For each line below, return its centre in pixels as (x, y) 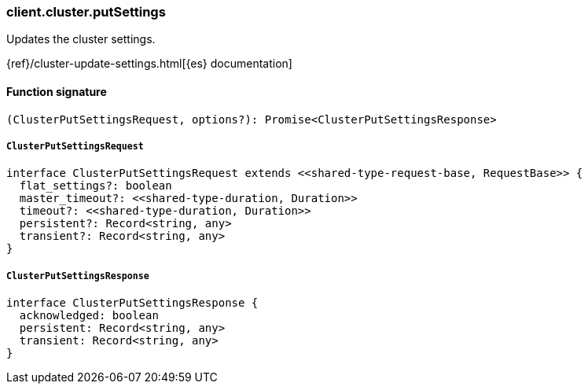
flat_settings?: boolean (96, 186)
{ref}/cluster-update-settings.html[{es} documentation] (149, 64)
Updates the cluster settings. (81, 39)
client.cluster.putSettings (86, 12)
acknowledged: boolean (89, 316)
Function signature (57, 91)
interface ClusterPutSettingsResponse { (132, 303)
